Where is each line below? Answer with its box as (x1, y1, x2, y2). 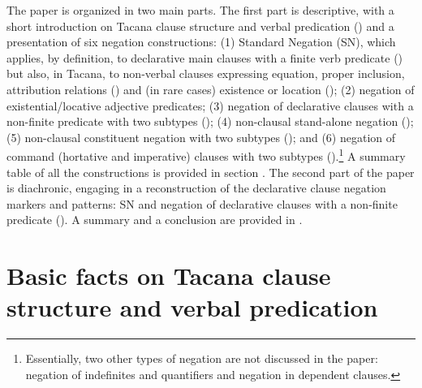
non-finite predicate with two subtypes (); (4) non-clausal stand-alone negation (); (6, 113, 414, 130)
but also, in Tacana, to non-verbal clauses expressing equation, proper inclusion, (6, 65, 405, 82)
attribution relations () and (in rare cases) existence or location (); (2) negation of (6, 80, 415, 97)
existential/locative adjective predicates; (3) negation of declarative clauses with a (6, 97, 414, 114)
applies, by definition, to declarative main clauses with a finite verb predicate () (6, 49, 403, 66)
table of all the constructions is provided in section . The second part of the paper (6, 163, 415, 180)
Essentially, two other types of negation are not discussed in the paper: (25, 350, 378, 367)
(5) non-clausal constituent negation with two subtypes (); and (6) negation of (6, 128, 396, 145)
